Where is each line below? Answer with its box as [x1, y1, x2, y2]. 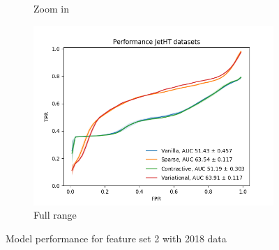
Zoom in [33, 1, 69, 15]
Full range [33, 208, 77, 222]
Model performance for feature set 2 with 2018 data [6, 231, 227, 245]
